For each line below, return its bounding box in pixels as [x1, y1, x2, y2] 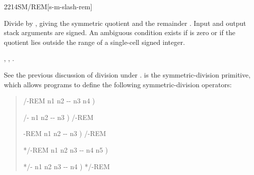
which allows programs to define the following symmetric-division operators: [4, 79, 232, 89]
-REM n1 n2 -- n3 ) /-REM [23, 128, 106, 138]
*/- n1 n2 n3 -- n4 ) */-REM [23, 161, 110, 171]
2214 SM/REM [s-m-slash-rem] [4, 1, 92, 11]
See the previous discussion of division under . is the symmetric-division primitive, [4, 69, 251, 79]
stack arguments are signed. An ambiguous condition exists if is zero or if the [4, 27, 235, 38]
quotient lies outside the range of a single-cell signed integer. [4, 37, 185, 47]
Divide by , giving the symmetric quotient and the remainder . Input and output [4, 18, 246, 28]
